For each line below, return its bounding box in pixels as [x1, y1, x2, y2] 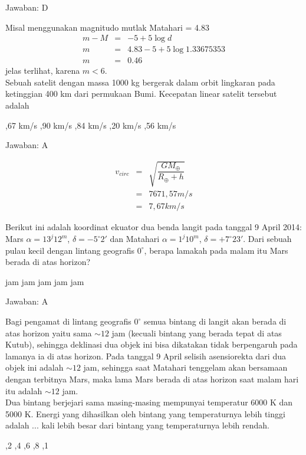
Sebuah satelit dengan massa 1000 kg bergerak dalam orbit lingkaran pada [5, 76, 275, 88]
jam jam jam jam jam [5, 275, 84, 287]
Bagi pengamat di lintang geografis [5, 315, 131, 328]
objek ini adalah [5, 361, 64, 374]
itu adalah [5, 384, 42, 397]
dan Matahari [110, 233, 160, 245]
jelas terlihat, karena [5, 64, 80, 77]
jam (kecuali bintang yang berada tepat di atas [111, 326, 282, 339]
